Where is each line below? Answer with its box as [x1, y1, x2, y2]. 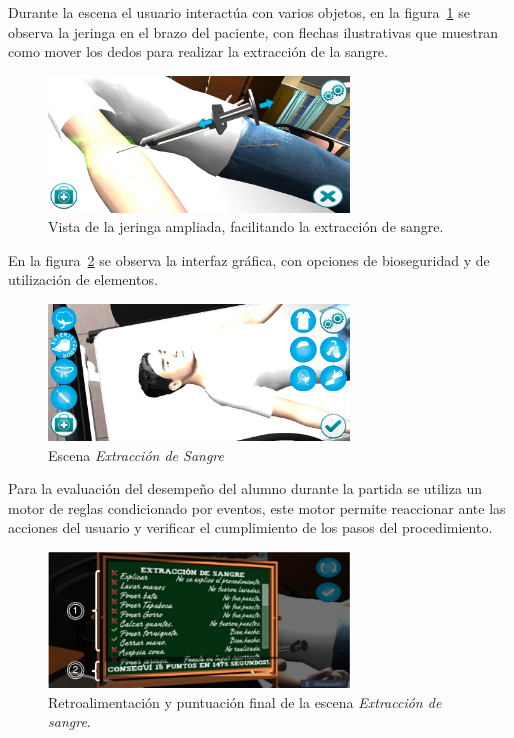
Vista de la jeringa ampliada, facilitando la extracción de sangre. [48, 216, 444, 237]
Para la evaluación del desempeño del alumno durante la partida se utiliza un [8, 478, 483, 499]
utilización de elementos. [8, 269, 158, 290]
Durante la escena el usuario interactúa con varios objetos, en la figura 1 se [8, 2, 470, 22]
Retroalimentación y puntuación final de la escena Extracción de [48, 691, 442, 712]
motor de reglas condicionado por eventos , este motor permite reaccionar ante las [8, 497, 506, 518]
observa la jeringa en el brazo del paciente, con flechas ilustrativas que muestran [8, 21, 499, 42]
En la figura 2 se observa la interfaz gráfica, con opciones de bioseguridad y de [8, 249, 490, 270]
